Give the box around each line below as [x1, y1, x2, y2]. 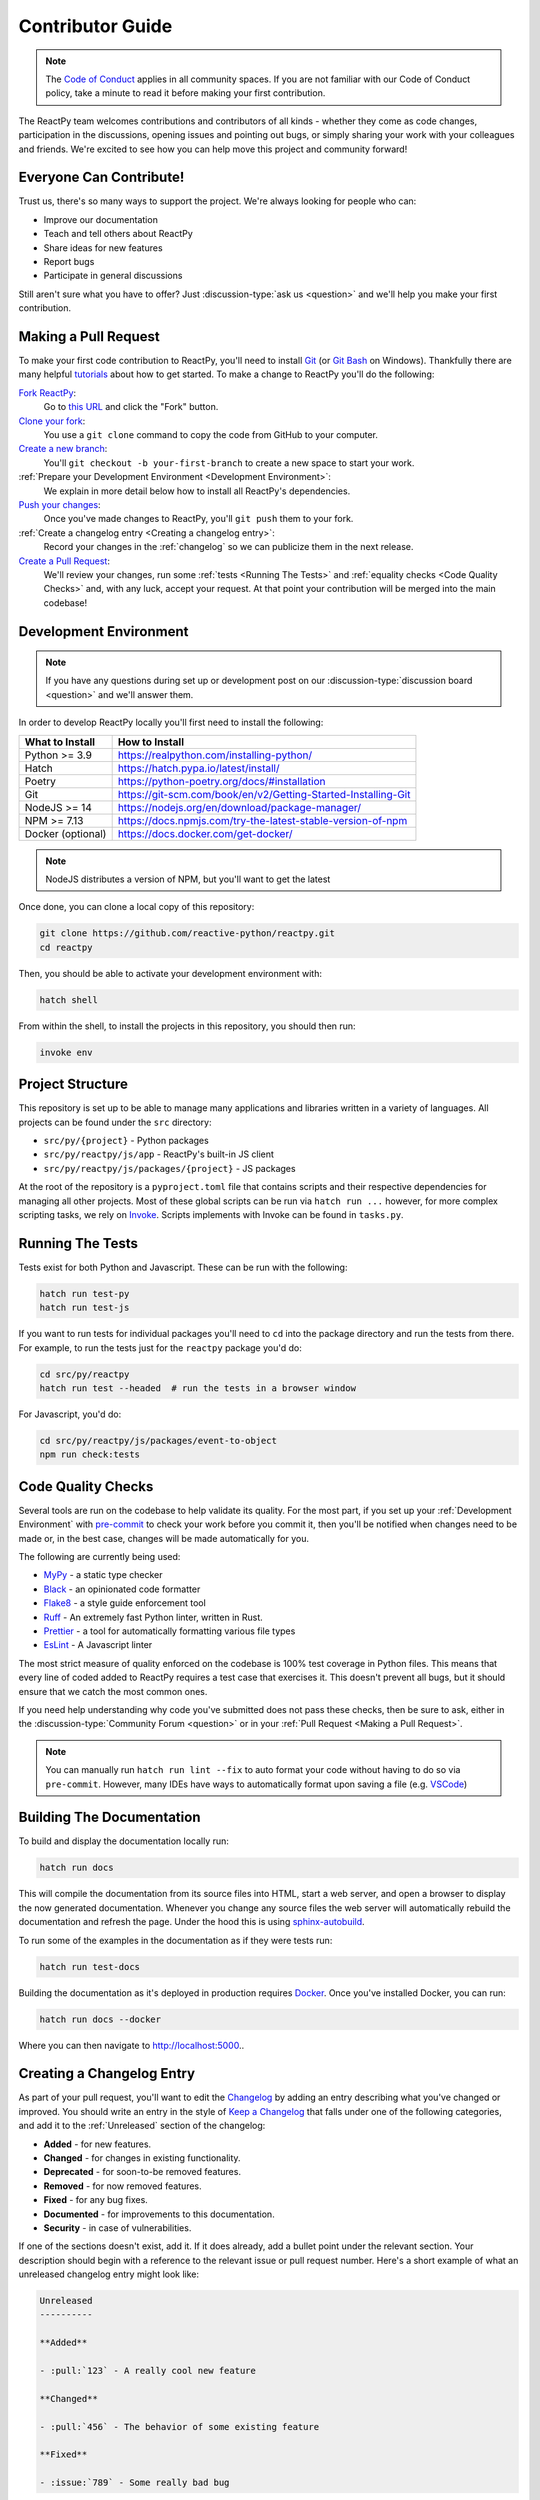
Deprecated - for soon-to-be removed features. [43, 2166, 242, 2178]
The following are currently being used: [18, 1551, 181, 1563]
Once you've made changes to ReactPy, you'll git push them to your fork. [43, 513, 354, 525]
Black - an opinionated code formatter [43, 1583, 201, 1595]
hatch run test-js [39, 1302, 130, 1314]
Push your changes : [18, 498, 101, 510]
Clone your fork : [18, 415, 86, 427]
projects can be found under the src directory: [18, 1116, 212, 1128]
